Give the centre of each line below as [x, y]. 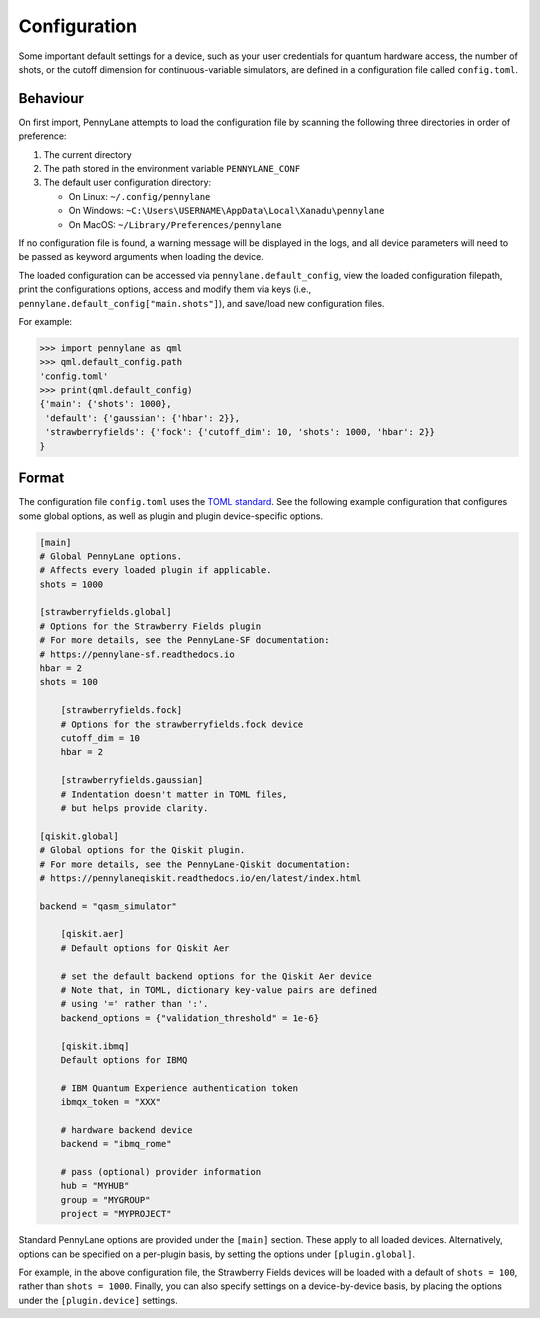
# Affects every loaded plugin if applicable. [155, 570]
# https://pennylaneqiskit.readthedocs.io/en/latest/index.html [200, 878]
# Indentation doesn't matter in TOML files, [174, 794]
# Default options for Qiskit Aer [145, 948]
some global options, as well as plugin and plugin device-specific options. [171, 516]
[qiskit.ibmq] [95, 1046]
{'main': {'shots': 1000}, [105, 404]
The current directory [87, 154]
